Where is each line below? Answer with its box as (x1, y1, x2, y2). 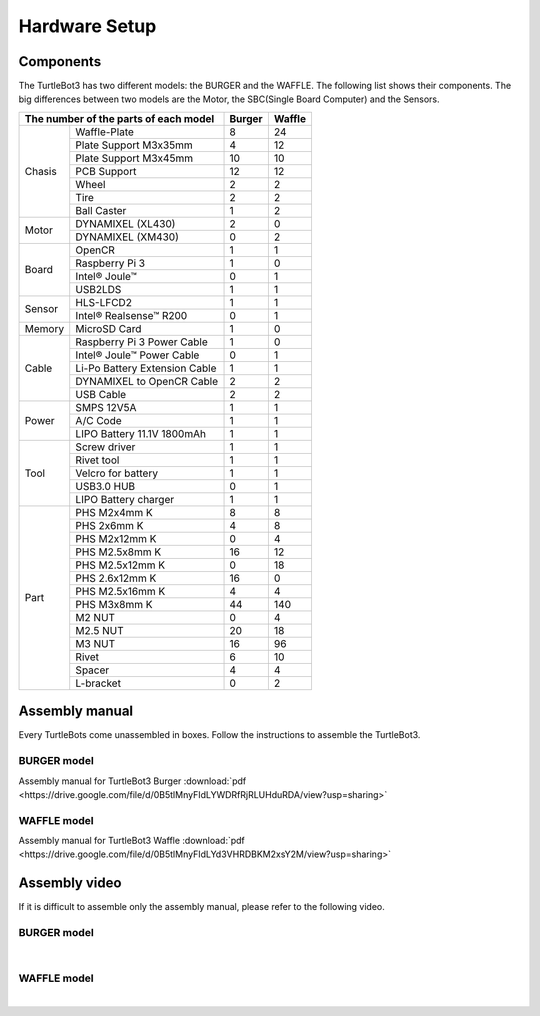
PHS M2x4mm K (75, 505, 154, 519)
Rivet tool (75, 453, 120, 467)
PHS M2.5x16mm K (75, 584, 166, 598)
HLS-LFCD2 (75, 295, 132, 309)
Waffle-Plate (75, 125, 135, 139)
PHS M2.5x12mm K (75, 558, 166, 572)
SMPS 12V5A (75, 400, 137, 414)
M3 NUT (75, 636, 115, 650)
